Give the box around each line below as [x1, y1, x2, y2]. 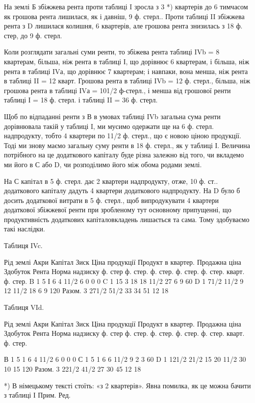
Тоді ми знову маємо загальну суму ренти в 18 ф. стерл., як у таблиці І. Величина [4, 140, 251, 150]
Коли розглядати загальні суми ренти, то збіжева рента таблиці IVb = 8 [4, 47, 220, 57]
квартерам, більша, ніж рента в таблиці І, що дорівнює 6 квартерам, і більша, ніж [4, 56, 250, 66]
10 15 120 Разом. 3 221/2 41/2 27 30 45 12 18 [4, 364, 141, 374]
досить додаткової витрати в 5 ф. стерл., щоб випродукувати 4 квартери [4, 195, 219, 205]
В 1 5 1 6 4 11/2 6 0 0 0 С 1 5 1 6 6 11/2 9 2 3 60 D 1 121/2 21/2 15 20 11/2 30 [4, 354, 246, 364]
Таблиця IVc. [4, 240, 43, 251]
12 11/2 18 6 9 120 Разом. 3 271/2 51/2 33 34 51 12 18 [4, 285, 169, 296]
